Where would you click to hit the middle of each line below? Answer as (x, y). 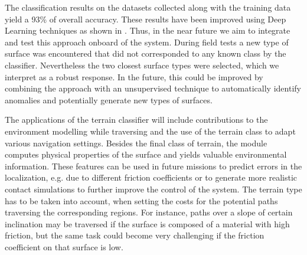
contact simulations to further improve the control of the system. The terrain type (153, 189)
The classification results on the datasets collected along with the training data (148, 7)
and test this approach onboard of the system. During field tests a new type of (147, 42)
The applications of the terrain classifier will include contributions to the (136, 120)
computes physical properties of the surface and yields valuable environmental (146, 154)
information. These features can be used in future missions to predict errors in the (153, 166)
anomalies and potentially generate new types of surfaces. (109, 99)
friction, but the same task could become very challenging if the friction (135, 235)
